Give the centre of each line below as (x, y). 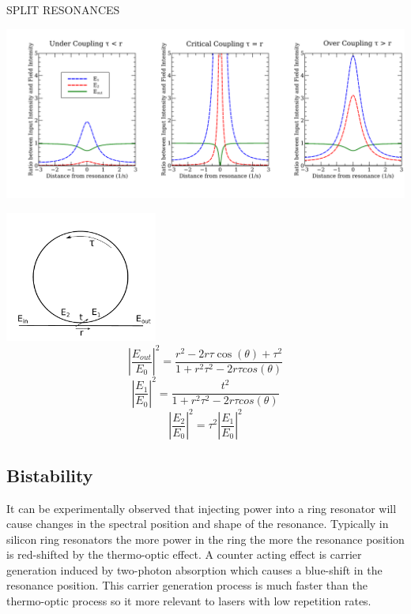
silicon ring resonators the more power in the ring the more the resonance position (205, 539)
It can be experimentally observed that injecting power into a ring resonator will (202, 508)
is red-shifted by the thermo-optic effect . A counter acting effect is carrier (184, 554)
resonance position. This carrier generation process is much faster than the (187, 585)
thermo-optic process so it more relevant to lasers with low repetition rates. (189, 601)
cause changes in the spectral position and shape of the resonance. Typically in (198, 524)
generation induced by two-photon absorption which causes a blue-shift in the (194, 569)
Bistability (50, 475)
